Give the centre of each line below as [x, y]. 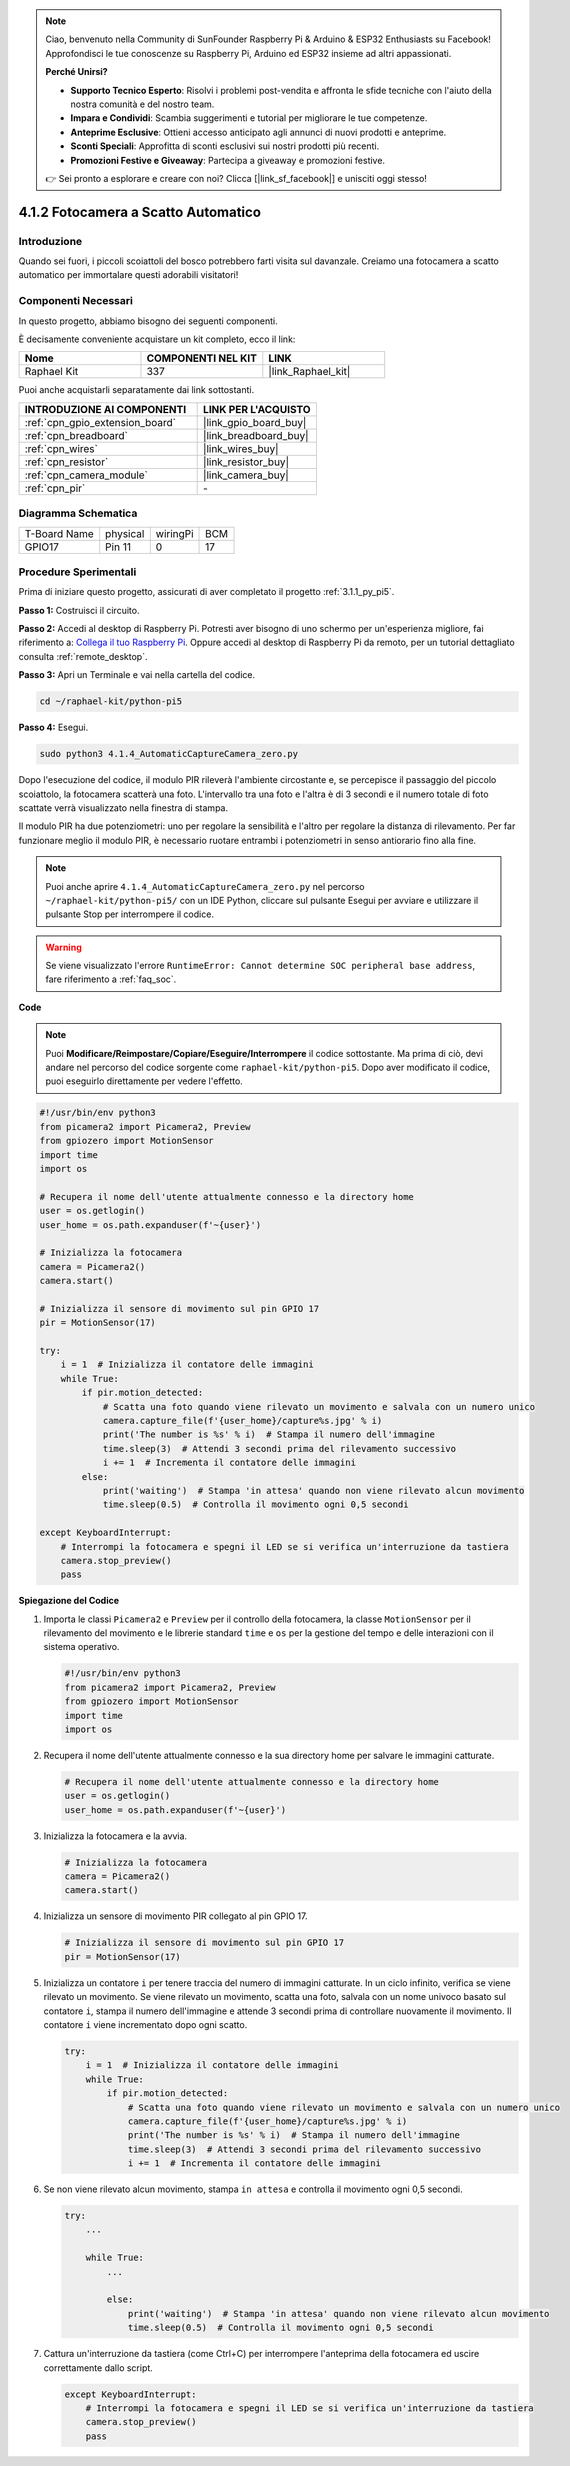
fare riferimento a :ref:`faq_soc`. [111, 979]
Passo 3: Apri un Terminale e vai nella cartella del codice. [136, 675]
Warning [63, 947]
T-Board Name [59, 533]
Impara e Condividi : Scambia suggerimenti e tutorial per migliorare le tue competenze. [249, 118]
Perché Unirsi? [77, 72]
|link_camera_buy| [246, 475]
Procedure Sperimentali [77, 572]
